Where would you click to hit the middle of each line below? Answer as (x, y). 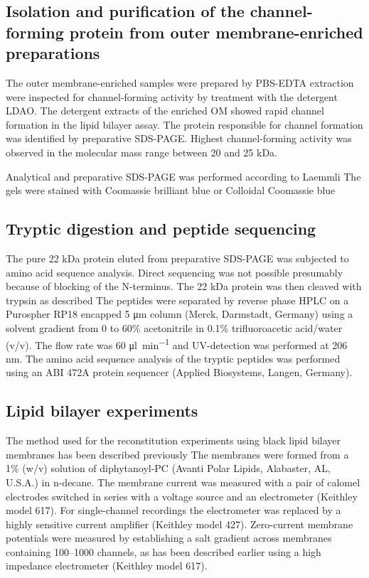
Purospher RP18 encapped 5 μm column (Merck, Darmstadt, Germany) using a (180, 314)
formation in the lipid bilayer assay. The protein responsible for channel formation (184, 124)
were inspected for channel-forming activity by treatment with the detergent (172, 96)
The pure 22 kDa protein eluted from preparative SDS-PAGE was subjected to (177, 258)
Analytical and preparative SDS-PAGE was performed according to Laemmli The (183, 176)
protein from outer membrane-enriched (216, 32)
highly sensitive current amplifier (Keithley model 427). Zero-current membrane (180, 524)
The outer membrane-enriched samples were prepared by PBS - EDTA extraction (180, 82)
